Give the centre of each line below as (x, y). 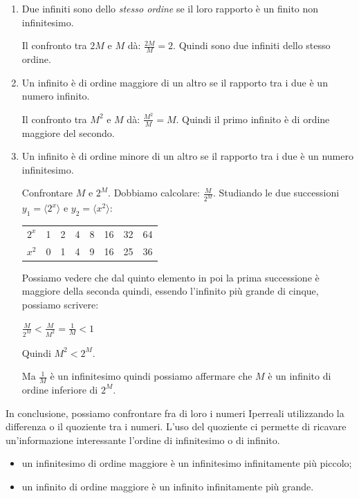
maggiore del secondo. (68, 132)
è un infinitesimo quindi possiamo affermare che (151, 376)
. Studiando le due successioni (276, 193)
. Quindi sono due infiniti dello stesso (252, 45)
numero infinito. (56, 96)
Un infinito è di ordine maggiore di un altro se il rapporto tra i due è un (175, 82)
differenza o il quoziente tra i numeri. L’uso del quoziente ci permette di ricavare (176, 426)
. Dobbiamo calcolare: (154, 193)
